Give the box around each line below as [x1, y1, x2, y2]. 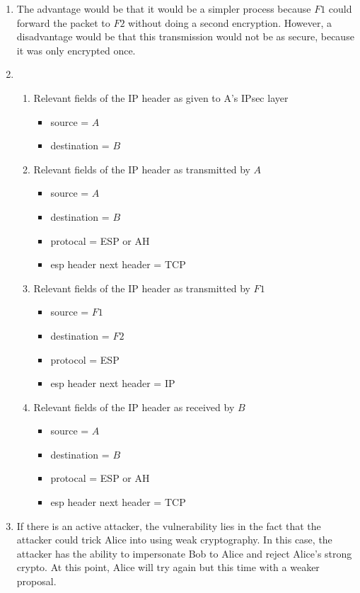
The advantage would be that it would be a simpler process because [16, 1, 311, 16]
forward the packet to [16, 15, 110, 30]
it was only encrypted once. [16, 42, 136, 57]
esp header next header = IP [50, 376, 175, 391]
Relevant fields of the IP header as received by [33, 399, 235, 414]
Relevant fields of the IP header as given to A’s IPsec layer [33, 90, 289, 105]
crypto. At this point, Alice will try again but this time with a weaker [16, 560, 320, 575]
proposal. [16, 574, 57, 589]
